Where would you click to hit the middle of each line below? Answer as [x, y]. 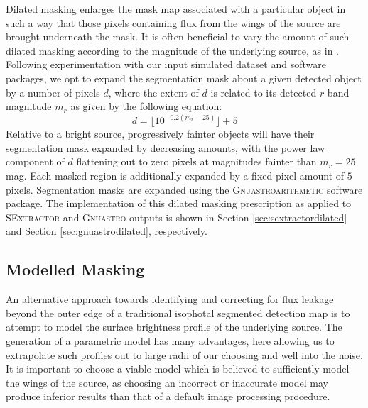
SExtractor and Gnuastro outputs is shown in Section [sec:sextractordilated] [177, 217]
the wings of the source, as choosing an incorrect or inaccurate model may [167, 382]
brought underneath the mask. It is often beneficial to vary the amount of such [178, 37]
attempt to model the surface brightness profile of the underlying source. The [174, 327]
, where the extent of [153, 92]
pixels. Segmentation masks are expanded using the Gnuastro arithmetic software [184, 189]
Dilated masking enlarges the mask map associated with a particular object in [176, 9]
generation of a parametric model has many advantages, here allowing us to [170, 340]
